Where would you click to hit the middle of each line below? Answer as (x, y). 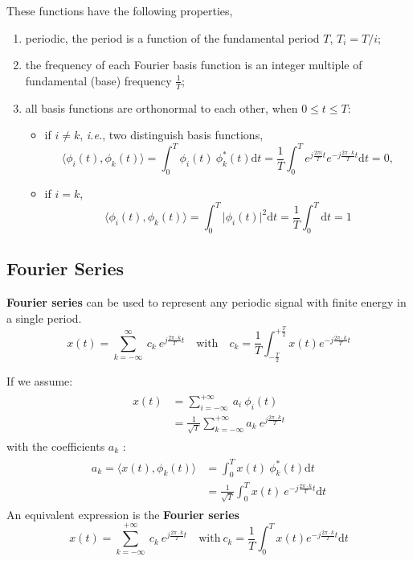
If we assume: (40, 380)
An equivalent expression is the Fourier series (123, 514)
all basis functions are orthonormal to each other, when (162, 107)
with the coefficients (56, 445)
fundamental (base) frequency (98, 80)
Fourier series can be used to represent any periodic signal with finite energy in (206, 302)
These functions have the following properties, (120, 10)
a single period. (44, 318)
